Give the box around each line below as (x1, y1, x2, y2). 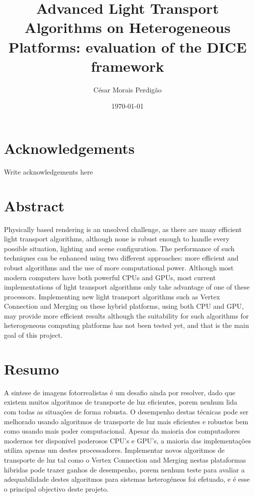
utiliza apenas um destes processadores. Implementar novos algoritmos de (4, 445, 225, 455)
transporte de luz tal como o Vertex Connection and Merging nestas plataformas (4, 454, 246, 465)
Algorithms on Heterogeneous (25, 17, 230, 37)
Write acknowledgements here (4, 166, 93, 176)
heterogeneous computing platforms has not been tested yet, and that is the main (4, 320, 249, 330)
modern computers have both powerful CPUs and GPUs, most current (4, 272, 216, 282)
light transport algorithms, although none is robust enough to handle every (4, 234, 229, 244)
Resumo (4, 358, 59, 379)
